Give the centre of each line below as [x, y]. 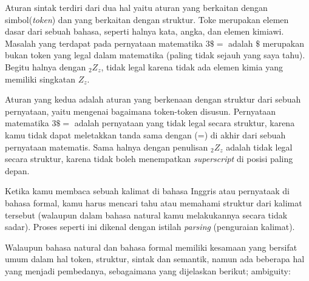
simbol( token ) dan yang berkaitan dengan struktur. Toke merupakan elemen [147, 19]
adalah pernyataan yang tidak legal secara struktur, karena [185, 123]
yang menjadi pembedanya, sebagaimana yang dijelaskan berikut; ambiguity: [148, 270]
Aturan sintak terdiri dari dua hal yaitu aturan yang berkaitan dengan [136, 7]
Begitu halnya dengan [46, 66]
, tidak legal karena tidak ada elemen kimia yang [192, 66]
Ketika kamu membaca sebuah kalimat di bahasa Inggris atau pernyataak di [147, 191]
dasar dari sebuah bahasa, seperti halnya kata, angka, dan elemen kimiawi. [144, 31]
